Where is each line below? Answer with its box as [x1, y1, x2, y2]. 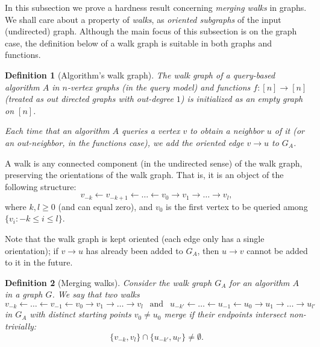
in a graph [5, 288, 43, 301]
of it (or [274, 124, 305, 137]
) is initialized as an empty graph [180, 92, 303, 105]
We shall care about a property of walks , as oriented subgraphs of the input [5, 13, 281, 25]
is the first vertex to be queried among [166, 200, 308, 212]
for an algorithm [229, 276, 290, 288]
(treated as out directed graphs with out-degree [5, 92, 174, 105]
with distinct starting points [30, 308, 131, 320]
